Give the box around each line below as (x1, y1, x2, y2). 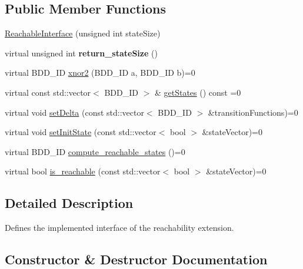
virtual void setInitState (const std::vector (5, 126, 157, 138)
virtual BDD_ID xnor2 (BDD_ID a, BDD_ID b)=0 (5, 66, 195, 79)
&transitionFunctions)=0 (208, 106, 298, 118)
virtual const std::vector (5, 86, 91, 98)
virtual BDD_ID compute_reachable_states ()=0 (5, 145, 185, 157)
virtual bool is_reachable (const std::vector (5, 165, 161, 177)
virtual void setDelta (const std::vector (5, 106, 144, 118)
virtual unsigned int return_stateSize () (5, 46, 158, 59)
